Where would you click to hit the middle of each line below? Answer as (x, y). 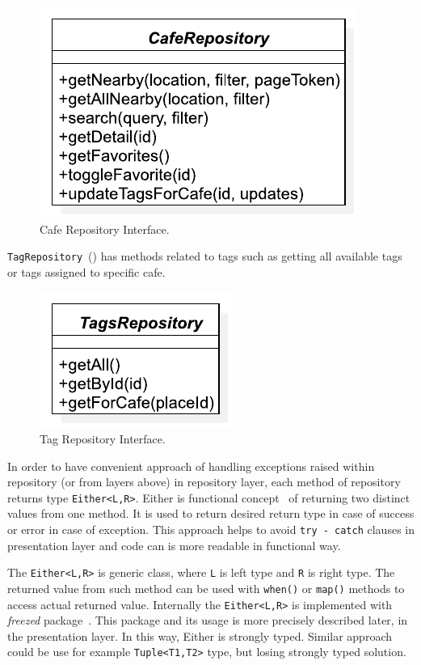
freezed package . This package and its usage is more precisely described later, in (208, 620)
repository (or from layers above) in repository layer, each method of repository (204, 482)
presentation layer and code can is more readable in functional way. (174, 545)
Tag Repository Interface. (103, 439)
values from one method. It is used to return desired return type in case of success (211, 513)
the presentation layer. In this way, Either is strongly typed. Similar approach (200, 635)
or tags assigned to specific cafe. (86, 271)
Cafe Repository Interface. (105, 229)
